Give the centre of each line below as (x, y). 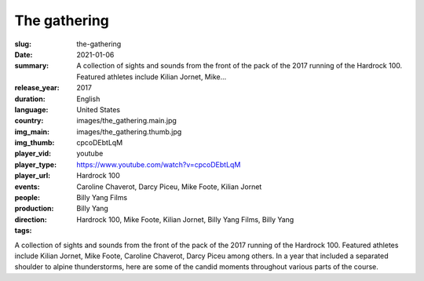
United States (99, 109)
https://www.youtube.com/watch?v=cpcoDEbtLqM (159, 164)
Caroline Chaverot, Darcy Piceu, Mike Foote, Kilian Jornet (169, 186)
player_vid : (33, 154)
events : (27, 186)
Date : (24, 54)
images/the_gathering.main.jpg (126, 121)
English (88, 99)
